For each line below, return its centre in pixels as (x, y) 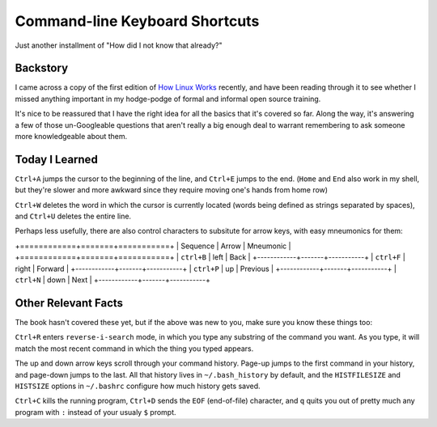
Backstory (42, 68)
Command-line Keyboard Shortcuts (137, 21)
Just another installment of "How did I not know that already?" (119, 45)
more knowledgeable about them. (71, 137)
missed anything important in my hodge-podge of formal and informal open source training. (168, 99)
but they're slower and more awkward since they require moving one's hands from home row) (171, 190)
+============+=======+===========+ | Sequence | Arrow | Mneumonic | (153, 246)
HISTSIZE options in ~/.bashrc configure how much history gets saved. (138, 386)
